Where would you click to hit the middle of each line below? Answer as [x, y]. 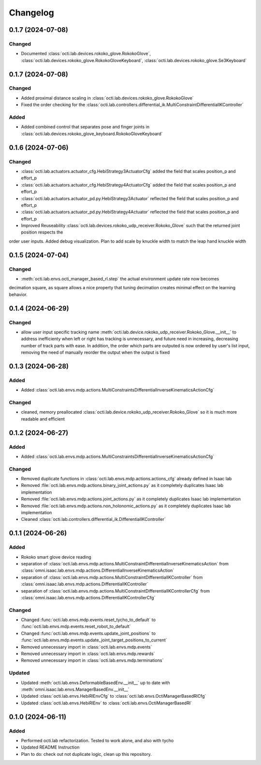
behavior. [18, 294]
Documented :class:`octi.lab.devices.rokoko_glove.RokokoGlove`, [86, 54]
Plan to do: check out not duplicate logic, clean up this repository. [86, 754]
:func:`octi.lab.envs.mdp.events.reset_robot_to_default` [76, 626]
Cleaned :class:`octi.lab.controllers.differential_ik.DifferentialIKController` [94, 519]
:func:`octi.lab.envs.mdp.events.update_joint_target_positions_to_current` [94, 640]
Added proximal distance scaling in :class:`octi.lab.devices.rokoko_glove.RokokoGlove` [107, 98]
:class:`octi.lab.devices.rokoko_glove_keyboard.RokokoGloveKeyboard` [92, 134]
